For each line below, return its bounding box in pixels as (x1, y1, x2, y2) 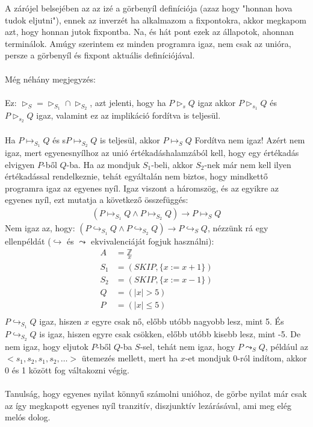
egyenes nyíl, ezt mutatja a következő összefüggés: (5, 193, 188, 206)
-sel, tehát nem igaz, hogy (140, 340, 235, 352)
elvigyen (5, 158, 35, 170)
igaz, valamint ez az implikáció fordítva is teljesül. (36, 108, 221, 121)
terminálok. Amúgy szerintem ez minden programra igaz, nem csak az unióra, (5, 37, 291, 49)
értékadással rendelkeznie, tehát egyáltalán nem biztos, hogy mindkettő (5, 170, 268, 182)
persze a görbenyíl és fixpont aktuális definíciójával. (5, 49, 195, 61)
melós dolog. (5, 411, 51, 423)
